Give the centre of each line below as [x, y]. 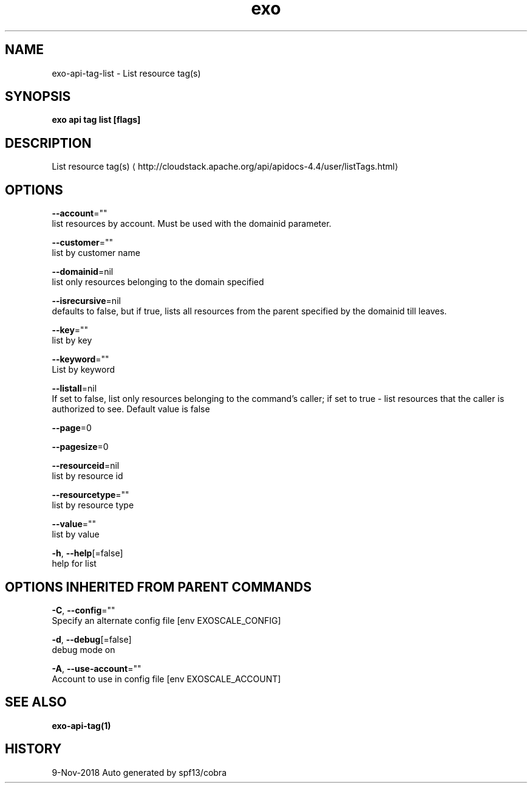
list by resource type [93, 505]
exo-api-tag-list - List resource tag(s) [126, 73]
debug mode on [84, 649]
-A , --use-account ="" [97, 668]
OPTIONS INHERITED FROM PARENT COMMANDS [158, 587]
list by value [76, 534]
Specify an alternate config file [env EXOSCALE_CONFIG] [166, 620]
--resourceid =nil [86, 466]
